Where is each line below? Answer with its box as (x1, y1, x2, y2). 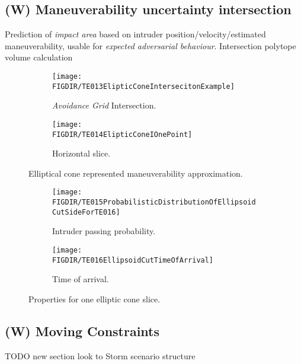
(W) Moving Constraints (5, 321, 160, 340)
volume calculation (5, 51, 73, 63)
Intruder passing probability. (52, 225, 156, 237)
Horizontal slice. (52, 147, 111, 159)
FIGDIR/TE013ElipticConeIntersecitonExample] (52, 82, 235, 91)
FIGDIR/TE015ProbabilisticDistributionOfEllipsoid (52, 198, 256, 207)
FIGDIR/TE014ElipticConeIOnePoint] (52, 130, 193, 139)
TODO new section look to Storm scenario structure (5, 349, 196, 362)
